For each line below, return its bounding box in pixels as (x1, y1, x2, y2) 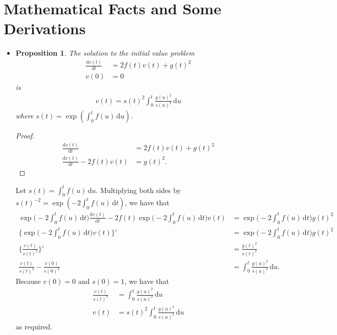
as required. (15, 321, 53, 331)
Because (15, 275, 41, 286)
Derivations (4, 18, 86, 39)
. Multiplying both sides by (95, 184, 181, 195)
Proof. (15, 130, 35, 141)
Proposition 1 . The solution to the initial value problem (15, 47, 195, 58)
